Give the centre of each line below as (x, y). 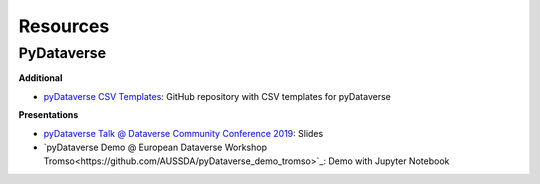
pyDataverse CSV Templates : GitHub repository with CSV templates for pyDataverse (217, 96)
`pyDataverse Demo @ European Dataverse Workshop (155, 147)
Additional (40, 78)
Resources (64, 26)
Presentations (48, 115)
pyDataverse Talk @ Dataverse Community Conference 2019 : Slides (183, 133)
